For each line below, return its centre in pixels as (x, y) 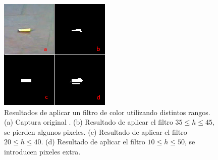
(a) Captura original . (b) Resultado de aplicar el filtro (89, 122)
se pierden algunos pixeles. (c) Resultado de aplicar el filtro (96, 131)
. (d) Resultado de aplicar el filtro (93, 142)
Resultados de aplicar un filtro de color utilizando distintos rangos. (107, 112)
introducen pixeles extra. (42, 151)
